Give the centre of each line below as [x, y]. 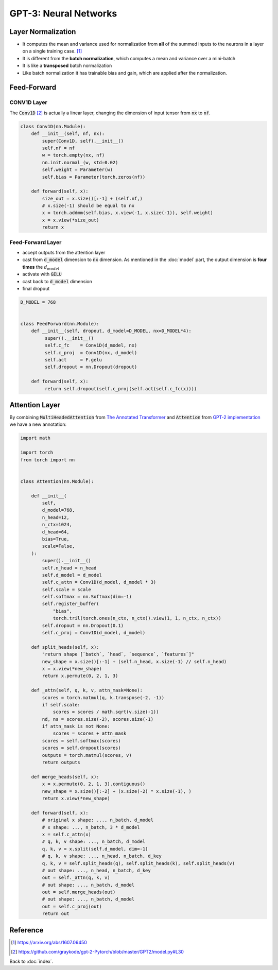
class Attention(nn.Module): [57, 481]
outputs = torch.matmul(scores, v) [87, 755]
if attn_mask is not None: [76, 726]
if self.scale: [61, 705]
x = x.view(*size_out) [71, 220]
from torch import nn [48, 460]
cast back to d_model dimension [57, 281]
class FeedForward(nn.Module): [60, 324]
